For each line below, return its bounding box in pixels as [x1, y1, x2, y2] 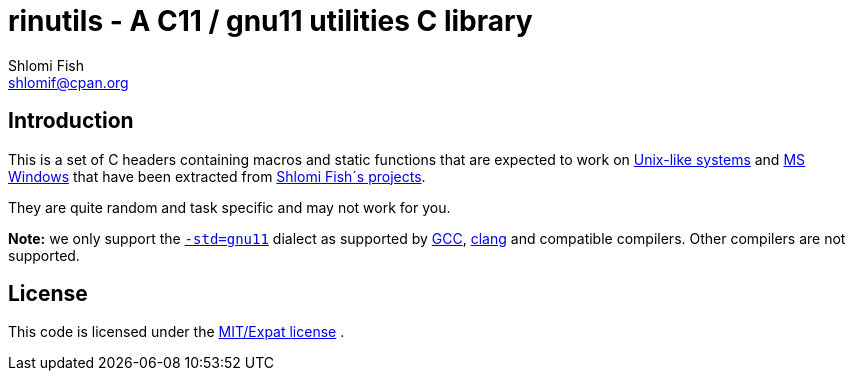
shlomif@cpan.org [8, 73, 129, 91]
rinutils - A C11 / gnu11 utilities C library [8, 4, 533, 38]
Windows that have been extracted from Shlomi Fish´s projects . [8, 167, 426, 185]
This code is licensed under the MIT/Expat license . [8, 323, 345, 341]
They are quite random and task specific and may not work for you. [8, 198, 451, 216]
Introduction [8, 108, 134, 134]
